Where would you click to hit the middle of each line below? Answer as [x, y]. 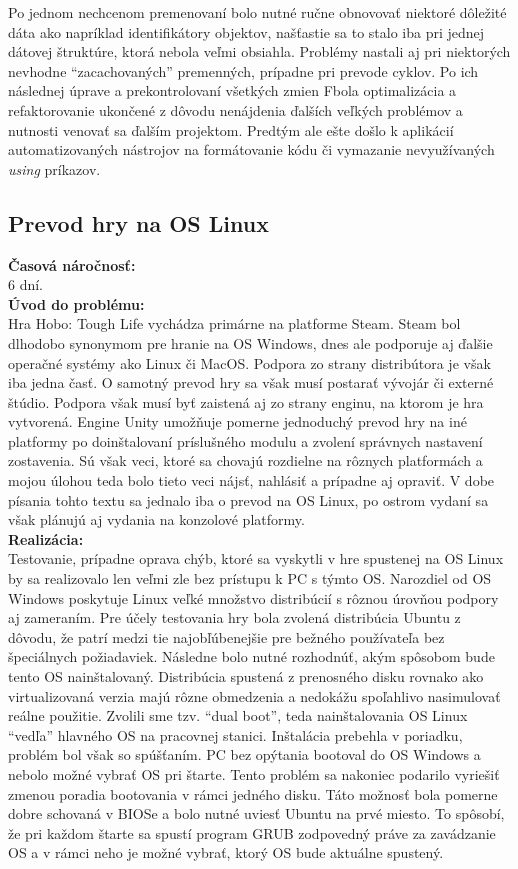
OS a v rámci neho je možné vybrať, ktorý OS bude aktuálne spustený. [226, 852]
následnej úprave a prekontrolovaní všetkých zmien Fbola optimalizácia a [232, 90]
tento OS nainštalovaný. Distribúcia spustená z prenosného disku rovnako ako [246, 676]
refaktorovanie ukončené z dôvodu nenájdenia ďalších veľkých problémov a [235, 109]
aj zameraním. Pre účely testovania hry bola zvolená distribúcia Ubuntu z [234, 617]
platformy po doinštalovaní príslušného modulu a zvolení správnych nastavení [245, 440]
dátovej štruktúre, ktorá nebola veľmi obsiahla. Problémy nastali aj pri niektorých [259, 51]
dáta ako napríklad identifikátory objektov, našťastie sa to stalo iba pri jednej [246, 31]
